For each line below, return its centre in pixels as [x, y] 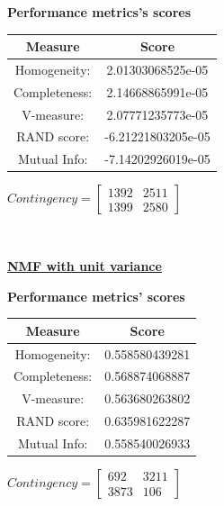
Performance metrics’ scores [96, 296]
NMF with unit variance [85, 266]
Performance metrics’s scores [99, 12]
